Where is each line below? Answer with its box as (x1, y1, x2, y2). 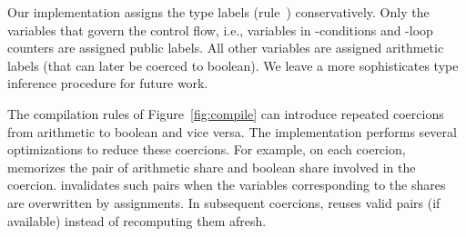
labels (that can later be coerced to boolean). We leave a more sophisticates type (7, 55, 459, 74)
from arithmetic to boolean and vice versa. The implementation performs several (7, 122, 457, 141)
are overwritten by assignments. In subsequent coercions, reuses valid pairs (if (7, 193, 441, 212)
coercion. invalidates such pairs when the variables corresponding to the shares (7, 175, 446, 194)
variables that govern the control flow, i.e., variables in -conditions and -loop (7, 20, 433, 39)
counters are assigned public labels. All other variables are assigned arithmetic (7, 38, 444, 57)
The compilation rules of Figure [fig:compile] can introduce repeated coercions (7, 104, 444, 123)
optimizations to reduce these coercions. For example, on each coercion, (7, 140, 406, 159)
